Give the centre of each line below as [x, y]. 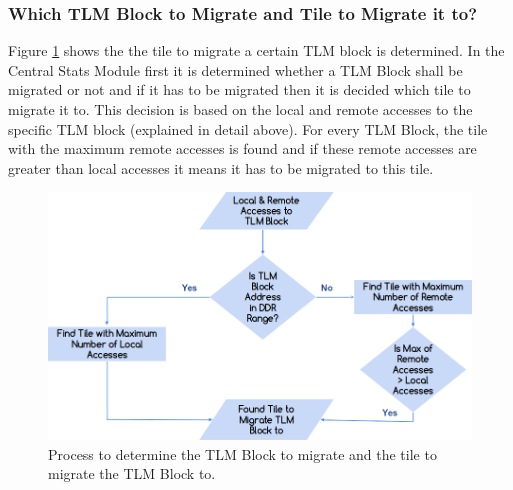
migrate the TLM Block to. [132, 473]
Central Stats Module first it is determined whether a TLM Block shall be [235, 69]
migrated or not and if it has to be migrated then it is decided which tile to [239, 89]
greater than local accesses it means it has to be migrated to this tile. [221, 167]
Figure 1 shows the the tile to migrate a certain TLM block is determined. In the [256, 50]
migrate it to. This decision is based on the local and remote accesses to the [240, 109]
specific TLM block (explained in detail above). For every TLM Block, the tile [248, 128]
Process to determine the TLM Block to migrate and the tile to [242, 453]
